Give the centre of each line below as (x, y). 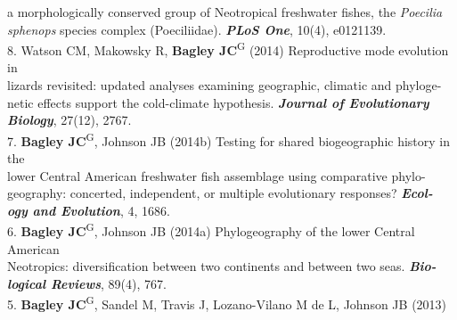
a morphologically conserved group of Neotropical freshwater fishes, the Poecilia (225, 12)
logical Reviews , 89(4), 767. (87, 283)
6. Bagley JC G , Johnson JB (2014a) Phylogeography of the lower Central (211, 230)
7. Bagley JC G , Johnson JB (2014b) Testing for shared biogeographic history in (229, 139)
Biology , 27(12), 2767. (69, 120)
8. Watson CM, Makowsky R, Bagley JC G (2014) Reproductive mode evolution (228, 49)
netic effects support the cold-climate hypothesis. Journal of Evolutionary (218, 102)
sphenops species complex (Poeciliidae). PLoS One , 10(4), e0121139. (197, 29)
